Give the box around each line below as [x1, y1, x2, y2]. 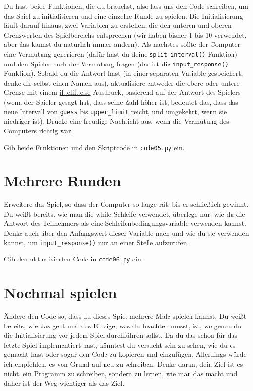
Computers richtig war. [4, 125, 73, 135]
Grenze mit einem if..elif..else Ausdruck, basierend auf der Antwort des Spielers [4, 87, 241, 97]
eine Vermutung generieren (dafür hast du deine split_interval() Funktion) [4, 48, 237, 59]
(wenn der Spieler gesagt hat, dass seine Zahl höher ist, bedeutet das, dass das [4, 97, 238, 107]
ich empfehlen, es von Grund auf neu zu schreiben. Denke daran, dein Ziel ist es [4, 359, 243, 369]
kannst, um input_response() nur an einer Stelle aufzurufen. [4, 237, 189, 247]
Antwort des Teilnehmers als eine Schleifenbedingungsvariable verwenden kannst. [4, 218, 246, 228]
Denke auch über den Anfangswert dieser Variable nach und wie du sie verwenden [4, 228, 249, 238]
